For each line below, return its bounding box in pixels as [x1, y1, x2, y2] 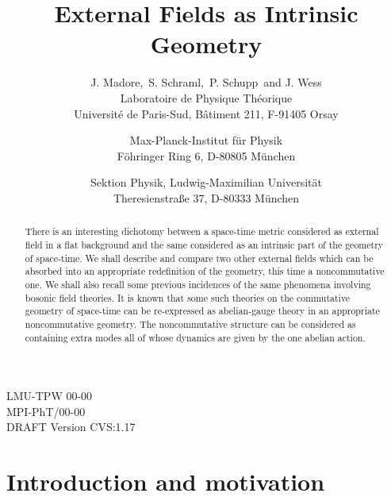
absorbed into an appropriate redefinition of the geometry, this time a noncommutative [25, 264, 385, 278]
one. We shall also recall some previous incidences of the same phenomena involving [25, 277, 371, 291]
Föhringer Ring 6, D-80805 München [117, 147, 296, 164]
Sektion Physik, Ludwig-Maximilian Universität [90, 174, 322, 191]
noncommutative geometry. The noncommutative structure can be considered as [25, 317, 356, 330]
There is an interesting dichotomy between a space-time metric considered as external [25, 225, 379, 238]
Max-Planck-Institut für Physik [129, 132, 283, 148]
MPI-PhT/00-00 [6, 403, 86, 419]
